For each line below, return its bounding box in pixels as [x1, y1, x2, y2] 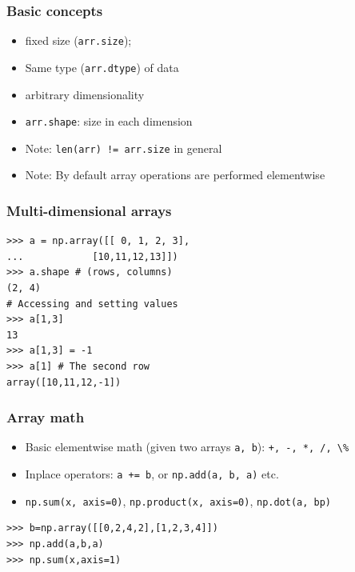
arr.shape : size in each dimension [25, 113, 193, 130]
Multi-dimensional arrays [6, 200, 172, 220]
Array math [6, 407, 85, 427]
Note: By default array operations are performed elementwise [25, 166, 325, 183]
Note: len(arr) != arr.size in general [25, 139, 222, 156]
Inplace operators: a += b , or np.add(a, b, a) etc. [25, 466, 279, 482]
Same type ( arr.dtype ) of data [25, 58, 179, 75]
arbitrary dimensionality [25, 86, 145, 102]
